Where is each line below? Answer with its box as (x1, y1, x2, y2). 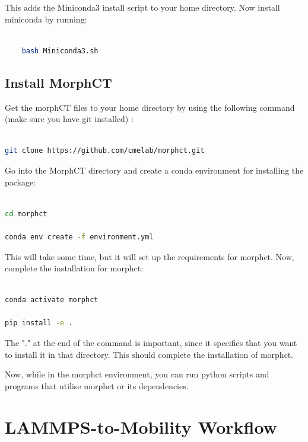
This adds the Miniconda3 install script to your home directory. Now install (5, 1, 280, 13)
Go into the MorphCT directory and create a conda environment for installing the (5, 164, 304, 176)
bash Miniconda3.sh (21, 46, 99, 55)
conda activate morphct (5, 296, 99, 305)
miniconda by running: (5, 12, 87, 25)
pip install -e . (5, 319, 73, 328)
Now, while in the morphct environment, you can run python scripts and (5, 368, 269, 380)
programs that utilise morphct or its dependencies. (5, 379, 189, 392)
